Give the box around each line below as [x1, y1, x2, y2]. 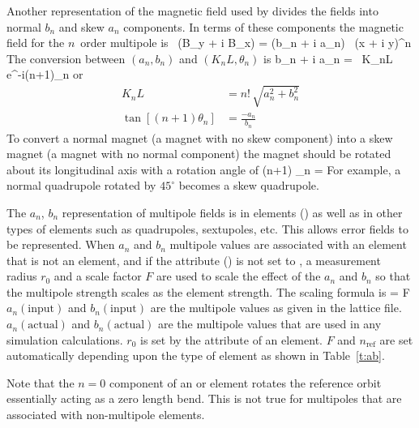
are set [379, 331, 413, 348]
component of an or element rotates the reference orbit [109, 374, 382, 391]
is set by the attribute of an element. [140, 331, 323, 348]
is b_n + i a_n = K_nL [263, 49, 393, 66]
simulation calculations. [6, 331, 123, 348]
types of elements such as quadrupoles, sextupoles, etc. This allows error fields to [6, 220, 408, 237]
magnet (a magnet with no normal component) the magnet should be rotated [6, 145, 391, 162]
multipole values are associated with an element [169, 236, 407, 253]
